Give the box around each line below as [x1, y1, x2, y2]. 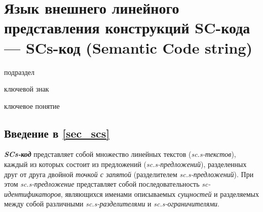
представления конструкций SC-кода [4, 17, 250, 38]
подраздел [4, 66, 35, 77]
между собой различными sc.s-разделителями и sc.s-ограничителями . [4, 198, 219, 209]
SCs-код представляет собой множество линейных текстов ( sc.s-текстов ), [4, 149, 236, 159]
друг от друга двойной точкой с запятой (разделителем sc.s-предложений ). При [4, 168, 254, 179]
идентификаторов [4, 188, 61, 199]
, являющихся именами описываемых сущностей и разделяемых [60, 188, 259, 199]
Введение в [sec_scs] [4, 125, 110, 141]
